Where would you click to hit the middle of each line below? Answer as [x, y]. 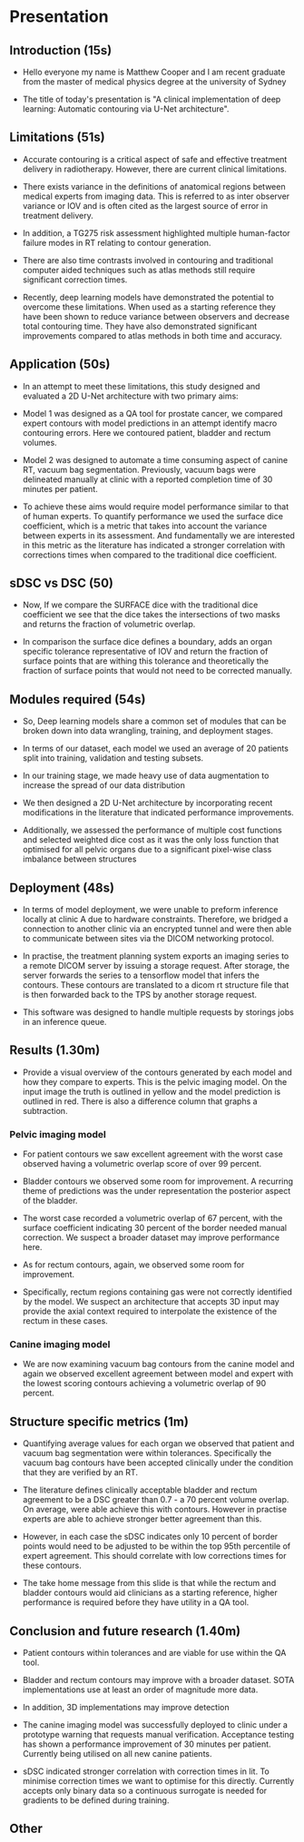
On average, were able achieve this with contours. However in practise [155, 1510]
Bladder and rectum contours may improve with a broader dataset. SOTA [158, 1680]
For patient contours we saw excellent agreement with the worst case [152, 1154]
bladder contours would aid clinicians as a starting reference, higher [150, 1593]
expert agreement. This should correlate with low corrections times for [155, 1556]
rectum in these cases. [65, 1321]
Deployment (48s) [62, 887]
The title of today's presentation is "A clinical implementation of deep [152, 99]
